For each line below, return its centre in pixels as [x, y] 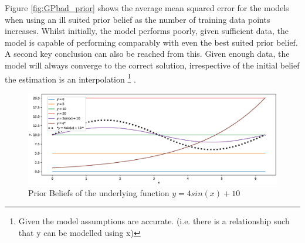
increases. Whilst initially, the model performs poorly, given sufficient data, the [147, 31]
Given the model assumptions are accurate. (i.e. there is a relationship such [154, 221]
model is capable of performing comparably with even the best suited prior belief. [151, 42]
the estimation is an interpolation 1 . [70, 78]
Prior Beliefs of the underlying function [99, 192]
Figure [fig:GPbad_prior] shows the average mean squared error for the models [147, 8]
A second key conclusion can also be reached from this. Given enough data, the [147, 54]
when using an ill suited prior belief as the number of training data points [138, 19]
